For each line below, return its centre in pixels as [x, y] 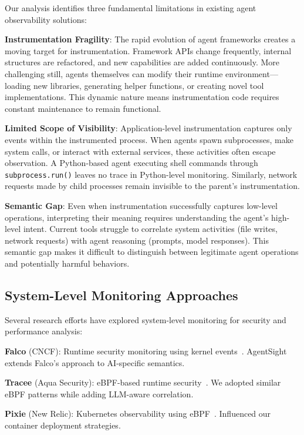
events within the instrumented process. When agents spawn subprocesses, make [149, 139]
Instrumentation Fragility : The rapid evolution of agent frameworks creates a [150, 39]
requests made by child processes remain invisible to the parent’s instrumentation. [152, 186]
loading [18, 85]
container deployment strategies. [63, 425]
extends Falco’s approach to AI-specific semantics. [95, 362]
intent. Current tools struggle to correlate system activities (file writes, [150, 229]
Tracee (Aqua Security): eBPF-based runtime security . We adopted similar [143, 382]
